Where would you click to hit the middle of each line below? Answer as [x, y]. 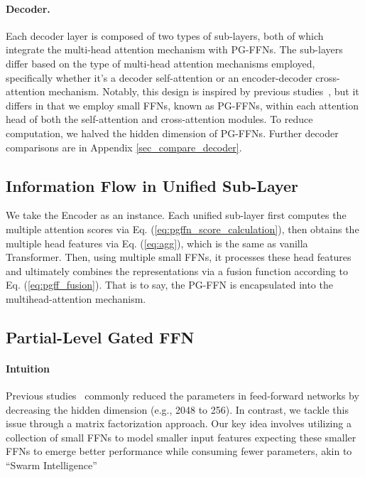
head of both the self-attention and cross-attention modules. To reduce [159, 119]
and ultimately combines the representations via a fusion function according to [177, 270]
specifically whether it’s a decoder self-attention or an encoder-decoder [159, 77]
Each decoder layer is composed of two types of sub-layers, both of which [165, 35]
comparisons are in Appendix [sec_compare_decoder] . [124, 147]
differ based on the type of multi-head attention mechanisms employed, [160, 63]
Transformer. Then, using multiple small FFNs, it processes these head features [179, 257]
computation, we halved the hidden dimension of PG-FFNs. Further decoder [172, 133]
